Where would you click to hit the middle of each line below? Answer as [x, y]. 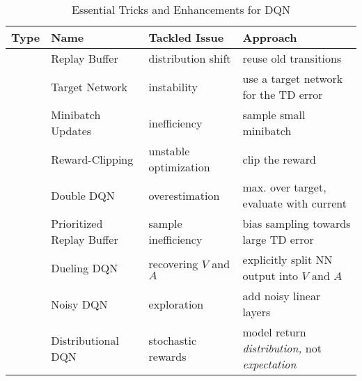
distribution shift [190, 58]
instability [173, 86]
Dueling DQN [85, 267]
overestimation [184, 195]
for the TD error [283, 94]
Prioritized [77, 223]
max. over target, [284, 187]
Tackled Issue [186, 37]
